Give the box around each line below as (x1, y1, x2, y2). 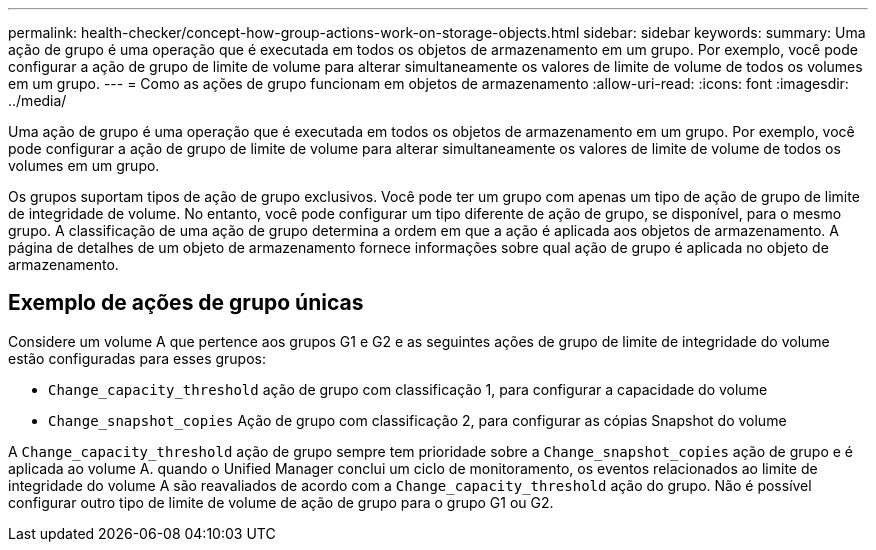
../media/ (8, 92, 67, 109)
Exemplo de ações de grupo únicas (8, 290, 364, 316)
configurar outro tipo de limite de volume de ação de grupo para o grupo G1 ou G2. (8, 493, 554, 511)
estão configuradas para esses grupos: (8, 349, 266, 367)
